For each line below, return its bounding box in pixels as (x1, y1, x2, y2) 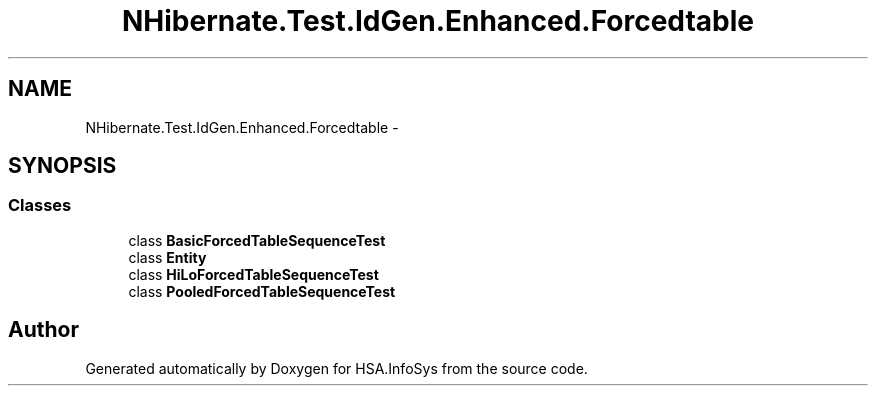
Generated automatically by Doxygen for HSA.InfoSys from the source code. (85, 359, 588, 377)
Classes (8, 195, 72, 216)
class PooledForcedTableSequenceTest (128, 282, 396, 300)
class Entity (128, 248, 207, 266)
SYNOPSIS (8, 153, 117, 179)
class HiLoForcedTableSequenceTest (128, 265, 379, 283)
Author (8, 317, 79, 343)
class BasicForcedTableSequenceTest (128, 231, 386, 249)
